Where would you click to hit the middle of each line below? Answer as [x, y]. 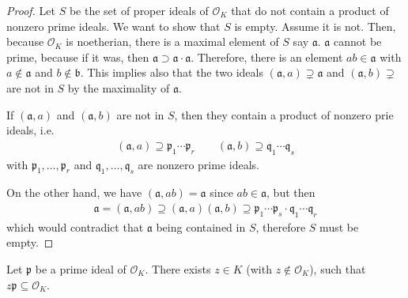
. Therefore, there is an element [267, 57]
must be [339, 226]
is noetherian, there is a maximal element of [172, 41]
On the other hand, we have [74, 192]
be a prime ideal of [81, 268]
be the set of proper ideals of [139, 10]
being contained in [201, 226]
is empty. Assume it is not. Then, [315, 26]
